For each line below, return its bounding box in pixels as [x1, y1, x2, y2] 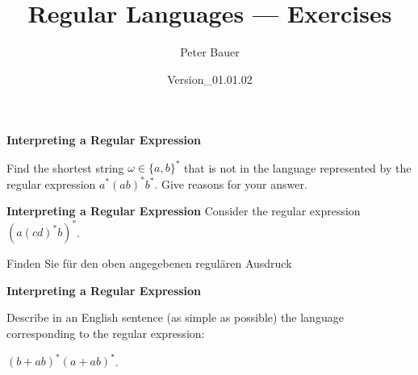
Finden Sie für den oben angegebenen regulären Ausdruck [6, 255, 292, 272]
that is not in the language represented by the [184, 159, 412, 176]
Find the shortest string [6, 159, 124, 176]
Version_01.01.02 [167, 70, 253, 87]
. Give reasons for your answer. [154, 175, 307, 192]
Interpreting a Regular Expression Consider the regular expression [6, 202, 361, 219]
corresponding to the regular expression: [6, 324, 205, 341]
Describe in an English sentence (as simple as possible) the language [6, 309, 344, 326]
